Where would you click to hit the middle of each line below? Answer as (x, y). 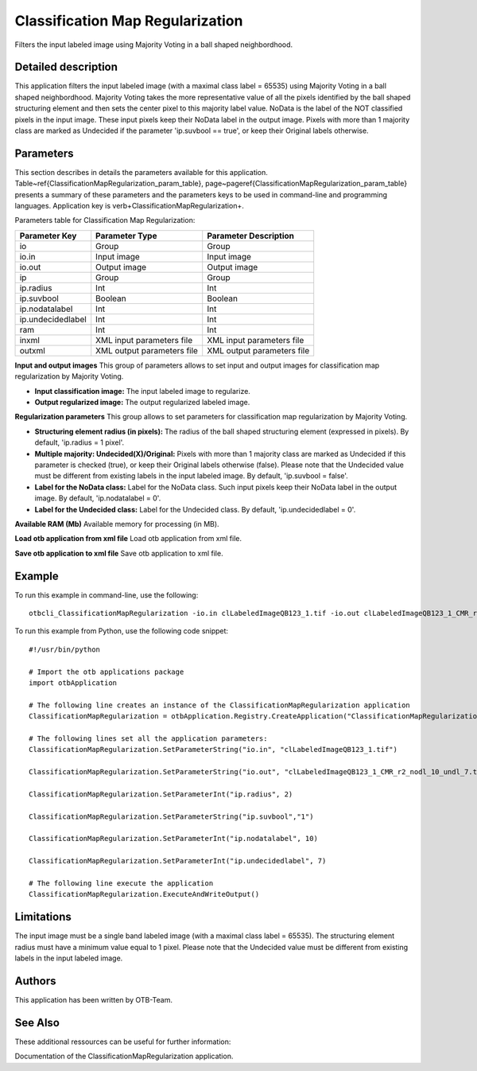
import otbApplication (73, 683)
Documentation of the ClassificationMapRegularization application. (124, 1056)
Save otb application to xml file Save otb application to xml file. (119, 553)
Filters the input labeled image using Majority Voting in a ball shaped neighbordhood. (154, 45)
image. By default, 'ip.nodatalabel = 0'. (98, 498)
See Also (37, 1022)
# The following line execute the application (121, 884)
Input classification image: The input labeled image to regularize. (142, 391)
